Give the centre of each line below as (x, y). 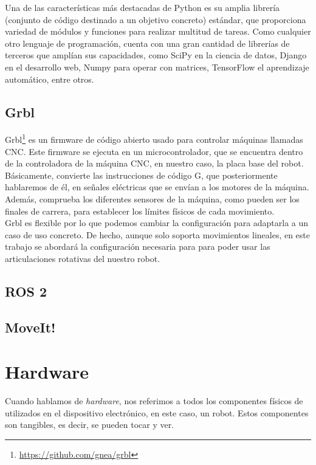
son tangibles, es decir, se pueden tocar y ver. (90, 425)
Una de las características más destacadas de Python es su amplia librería (143, 7)
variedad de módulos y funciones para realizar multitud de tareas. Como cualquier (158, 31)
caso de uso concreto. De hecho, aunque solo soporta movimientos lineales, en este (158, 234)
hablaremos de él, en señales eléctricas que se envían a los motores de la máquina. (157, 187)
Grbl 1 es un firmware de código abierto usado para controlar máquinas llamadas (154, 139)
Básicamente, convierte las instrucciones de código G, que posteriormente (141, 175)
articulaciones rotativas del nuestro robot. (83, 258)
